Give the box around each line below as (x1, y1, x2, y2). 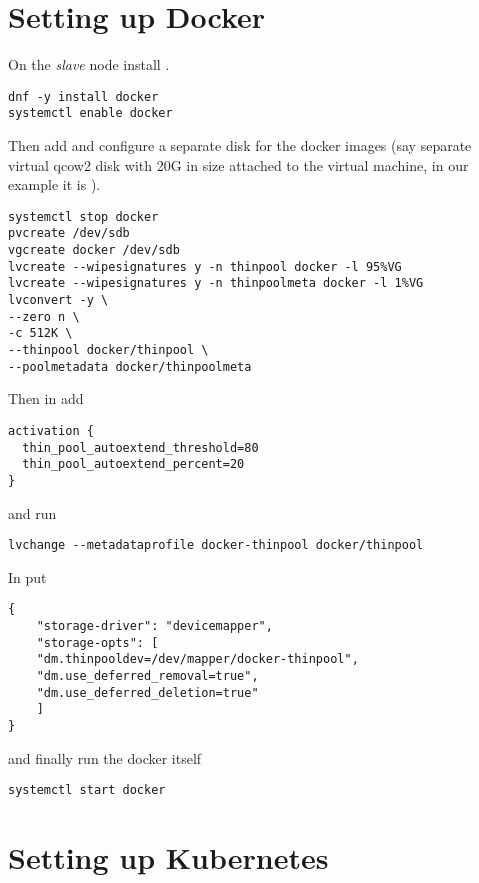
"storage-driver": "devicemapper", (36, 619, 273, 634)
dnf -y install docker (8, 89, 159, 104)
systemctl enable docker (8, 106, 173, 121)
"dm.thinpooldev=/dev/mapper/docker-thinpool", (36, 652, 359, 667)
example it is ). (8, 174, 101, 195)
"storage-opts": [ (36, 635, 159, 650)
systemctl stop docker (8, 209, 159, 224)
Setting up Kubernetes (8, 837, 329, 878)
